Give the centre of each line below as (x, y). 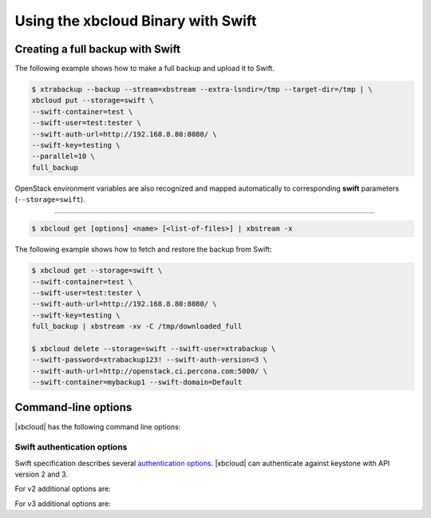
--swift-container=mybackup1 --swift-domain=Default (137, 382)
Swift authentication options (71, 447)
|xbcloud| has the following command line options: (98, 426)
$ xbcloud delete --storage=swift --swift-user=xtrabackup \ (154, 348)
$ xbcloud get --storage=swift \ (97, 271)
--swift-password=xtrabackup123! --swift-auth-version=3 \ (149, 360)
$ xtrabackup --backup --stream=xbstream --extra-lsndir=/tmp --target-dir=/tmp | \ (202, 89)
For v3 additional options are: (63, 504)
